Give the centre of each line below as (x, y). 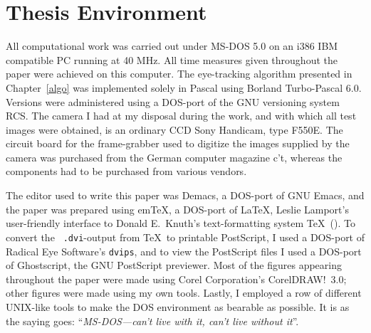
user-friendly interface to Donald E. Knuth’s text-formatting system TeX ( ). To (181, 223)
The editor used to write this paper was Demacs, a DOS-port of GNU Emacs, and (185, 195)
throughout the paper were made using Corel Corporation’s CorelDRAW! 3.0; (176, 279)
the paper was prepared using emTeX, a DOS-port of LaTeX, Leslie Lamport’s (177, 209)
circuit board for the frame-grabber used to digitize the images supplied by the (178, 143)
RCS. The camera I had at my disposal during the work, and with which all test (181, 116)
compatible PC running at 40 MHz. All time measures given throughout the (172, 59)
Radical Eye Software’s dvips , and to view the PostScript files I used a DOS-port (184, 251)
